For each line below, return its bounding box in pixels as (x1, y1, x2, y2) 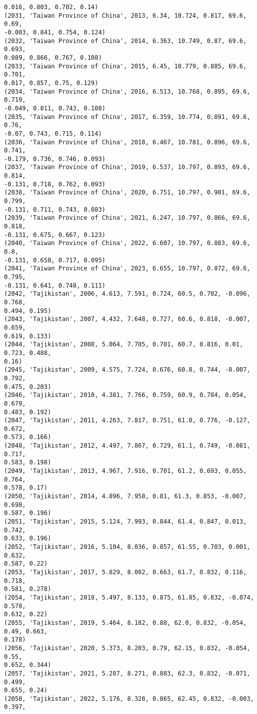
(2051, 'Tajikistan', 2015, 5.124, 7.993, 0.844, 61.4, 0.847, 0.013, (4, 518, 247, 526)
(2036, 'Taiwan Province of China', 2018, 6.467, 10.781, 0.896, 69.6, (4, 138, 250, 146)
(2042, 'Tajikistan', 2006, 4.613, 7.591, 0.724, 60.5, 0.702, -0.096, (4, 290, 250, 298)
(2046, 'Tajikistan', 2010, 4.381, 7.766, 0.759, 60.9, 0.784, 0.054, (4, 391, 247, 399)
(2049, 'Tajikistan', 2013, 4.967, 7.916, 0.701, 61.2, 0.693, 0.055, (4, 467, 247, 475)
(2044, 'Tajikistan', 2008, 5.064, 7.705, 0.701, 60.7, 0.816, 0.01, (4, 341, 243, 348)
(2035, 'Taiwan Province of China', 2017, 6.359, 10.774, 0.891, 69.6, (4, 113, 250, 121)
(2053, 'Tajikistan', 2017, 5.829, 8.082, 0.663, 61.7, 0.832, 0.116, (4, 568, 247, 576)
